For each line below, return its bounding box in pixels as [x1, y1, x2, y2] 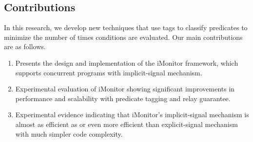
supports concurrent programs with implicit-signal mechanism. [15, 67, 202, 77]
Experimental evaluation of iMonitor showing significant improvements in [15, 84, 235, 94]
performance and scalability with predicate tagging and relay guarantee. [15, 93, 231, 103]
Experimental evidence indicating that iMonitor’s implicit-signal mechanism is [15, 109, 249, 120]
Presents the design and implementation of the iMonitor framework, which [15, 57, 238, 68]
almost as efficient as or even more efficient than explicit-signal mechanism [15, 119, 238, 129]
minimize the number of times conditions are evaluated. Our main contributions [4, 32, 243, 42]
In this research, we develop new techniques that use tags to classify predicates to [4, 22, 248, 33]
